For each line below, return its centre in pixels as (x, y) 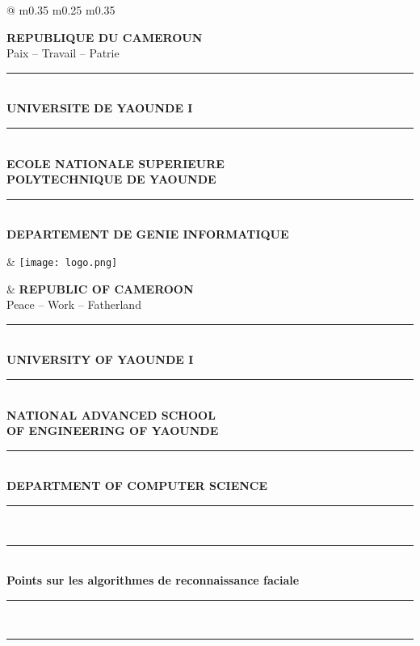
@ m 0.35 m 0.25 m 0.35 (61, 10)
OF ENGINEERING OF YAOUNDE (113, 431)
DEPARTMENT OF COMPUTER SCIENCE (137, 486)
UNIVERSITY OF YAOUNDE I (100, 359)
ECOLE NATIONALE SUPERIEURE (115, 163)
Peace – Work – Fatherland (74, 304)
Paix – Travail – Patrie (63, 53)
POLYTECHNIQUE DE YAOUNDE (111, 179)
